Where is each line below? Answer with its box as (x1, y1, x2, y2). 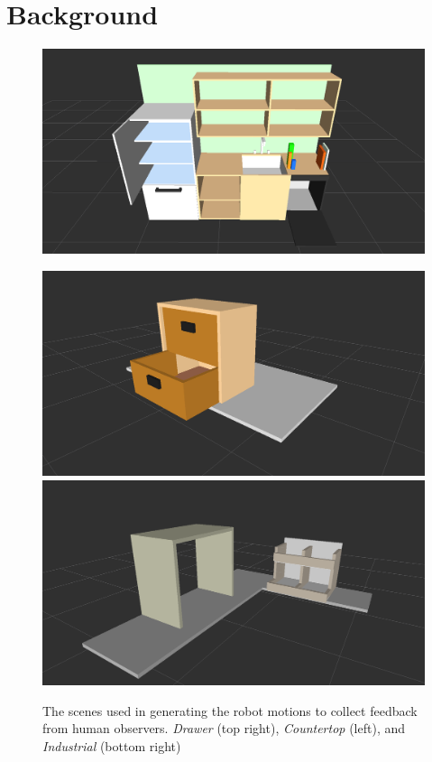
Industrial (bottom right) (42, 737, 181, 756)
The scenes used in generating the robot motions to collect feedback (42, 701, 418, 720)
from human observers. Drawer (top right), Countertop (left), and (42, 719, 405, 738)
